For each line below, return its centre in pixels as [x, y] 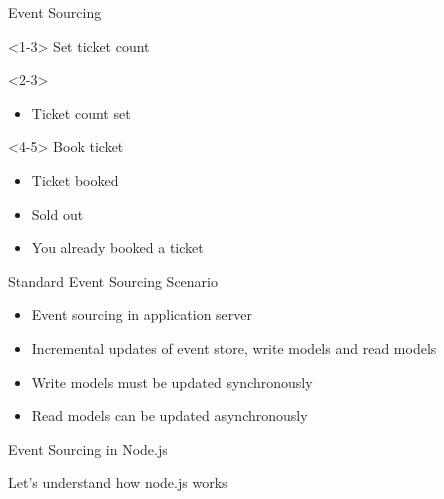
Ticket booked [75, 179]
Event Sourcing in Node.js [88, 448]
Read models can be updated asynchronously [169, 415]
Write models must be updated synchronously [172, 381]
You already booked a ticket [117, 247]
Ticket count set [81, 112]
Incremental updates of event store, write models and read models [234, 347]
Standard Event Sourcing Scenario [113, 280]
